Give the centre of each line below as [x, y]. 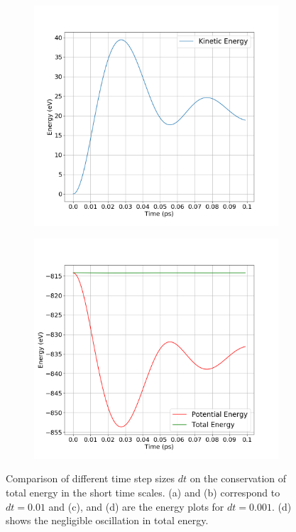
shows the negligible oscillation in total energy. [107, 520]
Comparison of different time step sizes [90, 478]
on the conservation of [238, 478]
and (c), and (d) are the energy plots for [136, 506]
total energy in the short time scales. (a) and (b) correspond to [143, 492]
